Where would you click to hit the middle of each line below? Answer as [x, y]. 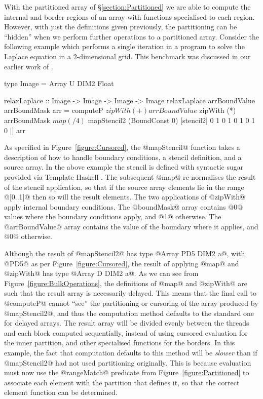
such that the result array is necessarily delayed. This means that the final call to [130, 293]
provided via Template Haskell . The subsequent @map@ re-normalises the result [130, 176]
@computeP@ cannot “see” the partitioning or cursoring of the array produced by [131, 303]
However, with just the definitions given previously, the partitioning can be [121, 27]
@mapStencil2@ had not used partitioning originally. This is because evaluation [128, 362]
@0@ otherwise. [28, 236]
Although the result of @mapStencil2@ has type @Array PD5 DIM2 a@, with [125, 253]
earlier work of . [29, 66]
